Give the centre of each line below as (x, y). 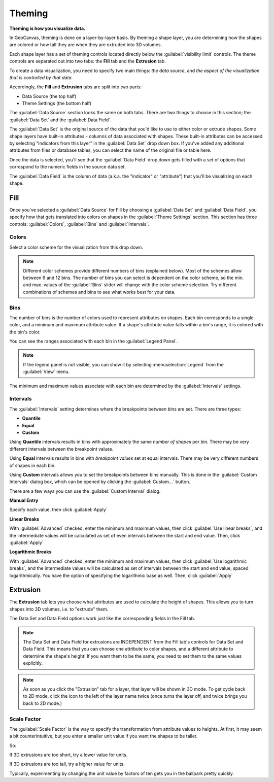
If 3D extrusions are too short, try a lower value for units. (68, 755)
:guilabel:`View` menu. (46, 372)
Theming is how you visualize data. (47, 28)
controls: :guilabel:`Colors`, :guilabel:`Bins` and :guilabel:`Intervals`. (79, 224)
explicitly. (33, 663)
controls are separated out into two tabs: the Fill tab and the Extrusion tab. (88, 61)
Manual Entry (24, 500)
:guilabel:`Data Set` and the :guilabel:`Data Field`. (60, 120)
